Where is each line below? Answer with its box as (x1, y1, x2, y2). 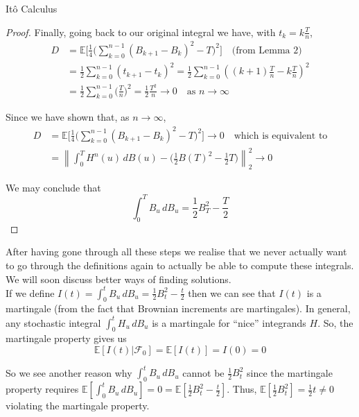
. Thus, (227, 382, 257, 396)
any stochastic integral (6, 315, 101, 330)
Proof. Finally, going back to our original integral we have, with (6, 24, 276, 39)
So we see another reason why (6, 365, 132, 380)
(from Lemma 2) (231, 45, 302, 56)
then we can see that (188, 285, 276, 300)
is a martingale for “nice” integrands (152, 315, 306, 330)
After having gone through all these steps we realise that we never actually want (6, 244, 347, 259)
